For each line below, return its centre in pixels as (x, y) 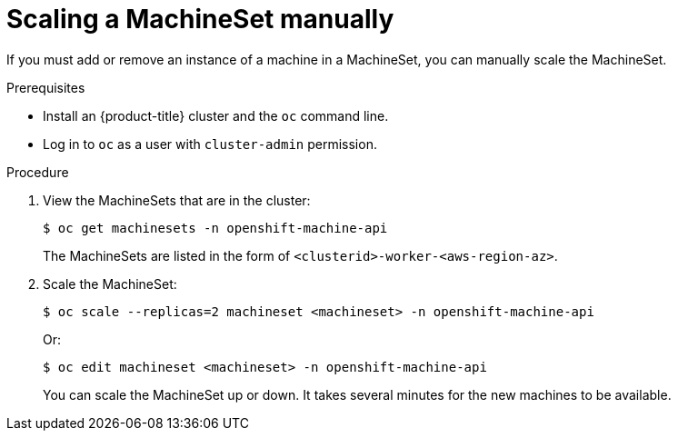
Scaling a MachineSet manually (200, 19)
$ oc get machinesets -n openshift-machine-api (215, 228)
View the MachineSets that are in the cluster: (177, 200)
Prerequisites (46, 87)
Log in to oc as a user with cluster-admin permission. (210, 144)
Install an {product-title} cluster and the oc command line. (216, 115)
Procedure (38, 172)
